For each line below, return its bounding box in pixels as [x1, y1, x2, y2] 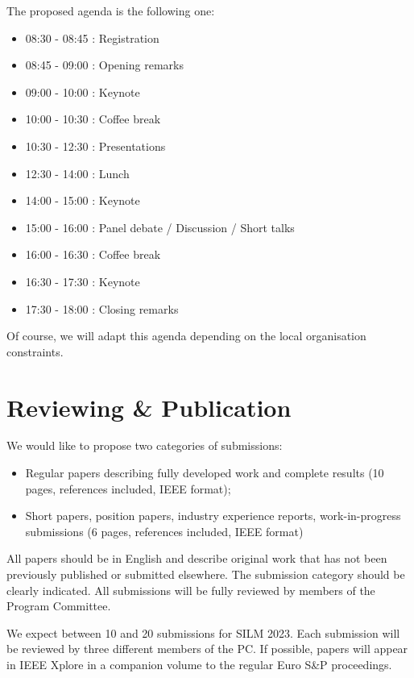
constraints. [6, 343, 64, 360]
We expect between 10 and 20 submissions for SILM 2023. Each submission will [6, 624, 400, 641]
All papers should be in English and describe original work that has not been [6, 550, 387, 567]
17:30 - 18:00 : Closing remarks [25, 300, 179, 317]
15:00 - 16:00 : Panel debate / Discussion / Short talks [25, 218, 295, 235]
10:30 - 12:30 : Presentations [25, 137, 166, 154]
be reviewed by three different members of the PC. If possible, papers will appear [6, 640, 408, 657]
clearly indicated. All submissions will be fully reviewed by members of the [6, 581, 375, 598]
